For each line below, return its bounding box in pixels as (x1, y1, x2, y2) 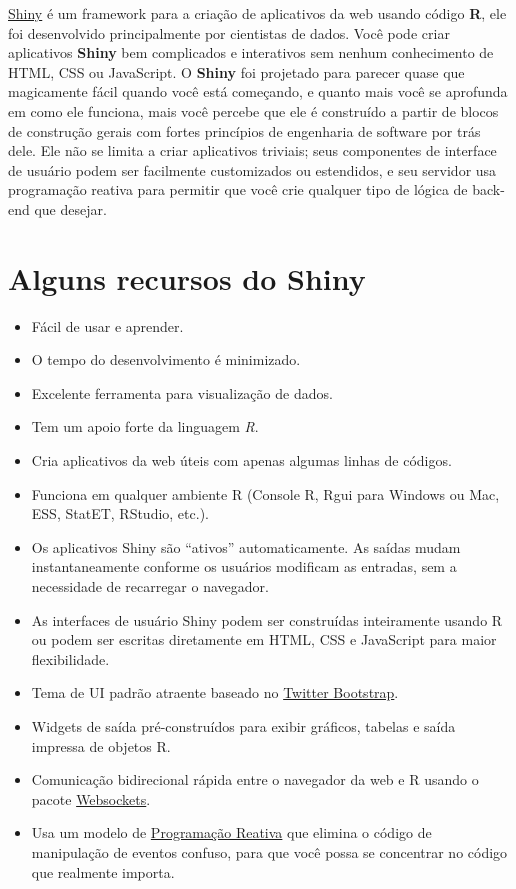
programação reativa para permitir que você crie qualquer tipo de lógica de (8, 179, 468, 200)
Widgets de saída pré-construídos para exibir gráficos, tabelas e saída (31, 715, 456, 736)
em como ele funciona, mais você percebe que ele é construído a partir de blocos (8, 100, 499, 121)
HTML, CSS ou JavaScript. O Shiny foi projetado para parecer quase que (8, 61, 465, 82)
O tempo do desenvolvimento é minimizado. (31, 349, 301, 370)
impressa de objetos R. (31, 735, 171, 756)
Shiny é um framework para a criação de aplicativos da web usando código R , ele (8, 3, 507, 23)
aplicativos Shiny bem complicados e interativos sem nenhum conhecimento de (8, 42, 494, 63)
